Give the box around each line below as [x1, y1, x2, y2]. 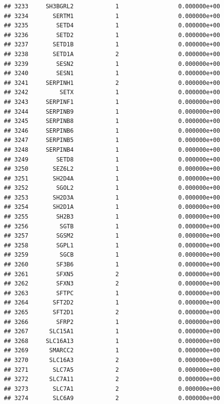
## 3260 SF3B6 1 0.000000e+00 [4, 261, 220, 268]
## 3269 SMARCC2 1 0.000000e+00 [4, 347, 220, 354]
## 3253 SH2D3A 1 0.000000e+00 [4, 194, 220, 201]
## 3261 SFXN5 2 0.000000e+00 [4, 270, 220, 278]
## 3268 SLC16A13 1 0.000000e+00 [4, 337, 220, 344]
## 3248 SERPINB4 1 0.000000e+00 [4, 146, 220, 153]
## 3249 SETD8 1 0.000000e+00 [4, 156, 220, 163]
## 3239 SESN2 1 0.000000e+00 [4, 60, 220, 67]
